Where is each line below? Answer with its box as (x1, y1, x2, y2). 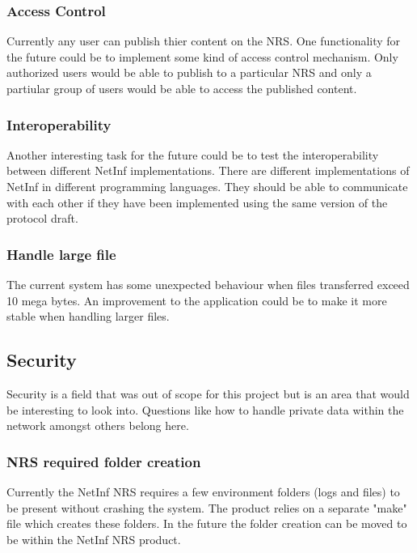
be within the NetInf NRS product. (6, 530, 181, 547)
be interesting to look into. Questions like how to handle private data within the (6, 401, 404, 418)
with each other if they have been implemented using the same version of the (6, 194, 388, 211)
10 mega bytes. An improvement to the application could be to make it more (6, 291, 387, 308)
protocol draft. (6, 210, 78, 227)
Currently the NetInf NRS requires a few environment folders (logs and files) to (6, 483, 400, 500)
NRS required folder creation (6, 451, 201, 471)
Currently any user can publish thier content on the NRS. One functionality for (6, 32, 401, 49)
